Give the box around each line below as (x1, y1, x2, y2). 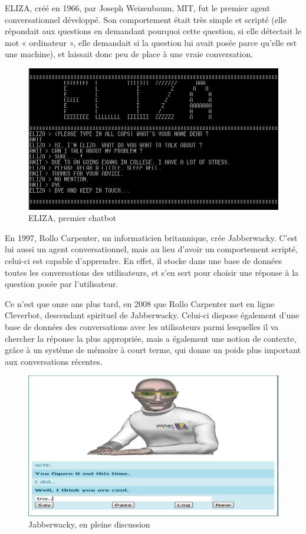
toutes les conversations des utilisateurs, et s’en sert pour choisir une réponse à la (5, 266, 299, 278)
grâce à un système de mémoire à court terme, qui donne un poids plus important (5, 344, 301, 356)
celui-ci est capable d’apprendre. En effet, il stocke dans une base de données (5, 255, 282, 267)
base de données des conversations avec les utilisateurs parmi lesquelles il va (5, 321, 279, 332)
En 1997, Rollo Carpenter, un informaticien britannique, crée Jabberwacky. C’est (5, 231, 298, 243)
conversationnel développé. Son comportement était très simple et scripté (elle (5, 13, 287, 25)
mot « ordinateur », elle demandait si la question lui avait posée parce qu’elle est (5, 36, 297, 48)
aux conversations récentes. (5, 355, 103, 367)
